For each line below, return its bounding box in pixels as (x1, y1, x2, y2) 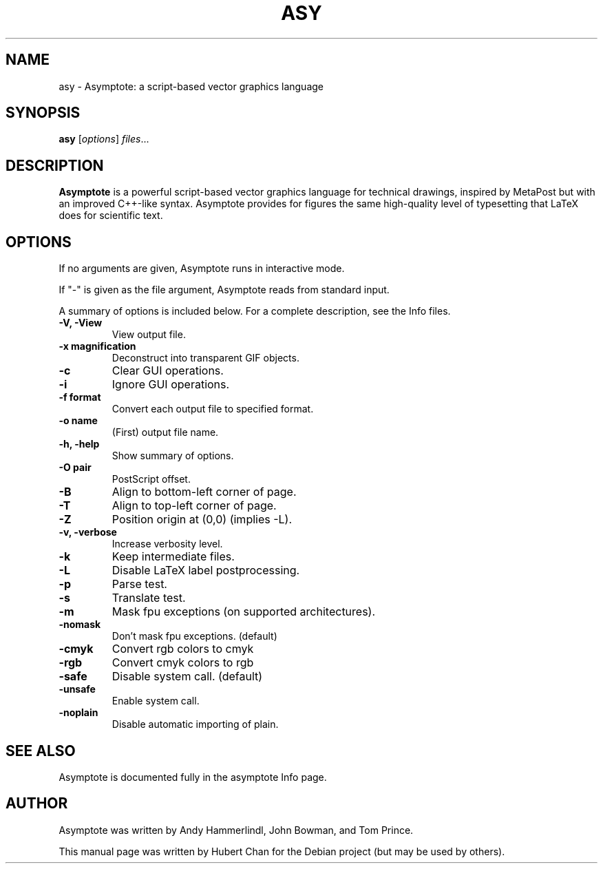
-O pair (59, 461, 92, 474)
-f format (59, 391, 101, 404)
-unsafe (59, 683, 96, 695)
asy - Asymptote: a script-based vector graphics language (59, 80, 324, 92)
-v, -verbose (59, 526, 117, 538)
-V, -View (59, 317, 103, 329)
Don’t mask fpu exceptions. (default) (112, 630, 277, 642)
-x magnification (59, 340, 136, 353)
